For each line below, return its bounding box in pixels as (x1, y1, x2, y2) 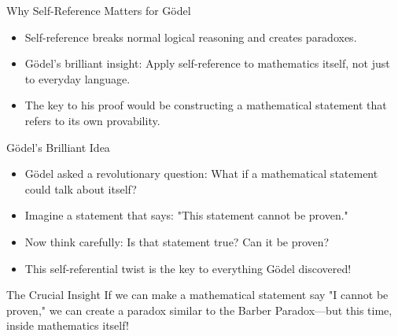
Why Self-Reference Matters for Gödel (6, 2, 191, 18)
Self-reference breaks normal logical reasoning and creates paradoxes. (24, 28, 357, 45)
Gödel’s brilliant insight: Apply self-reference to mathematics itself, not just (24, 55, 390, 72)
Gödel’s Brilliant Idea (6, 138, 110, 155)
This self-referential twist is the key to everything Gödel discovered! (24, 260, 352, 276)
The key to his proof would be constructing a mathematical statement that (24, 97, 387, 113)
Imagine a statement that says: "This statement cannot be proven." (24, 207, 348, 223)
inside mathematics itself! (6, 317, 129, 334)
